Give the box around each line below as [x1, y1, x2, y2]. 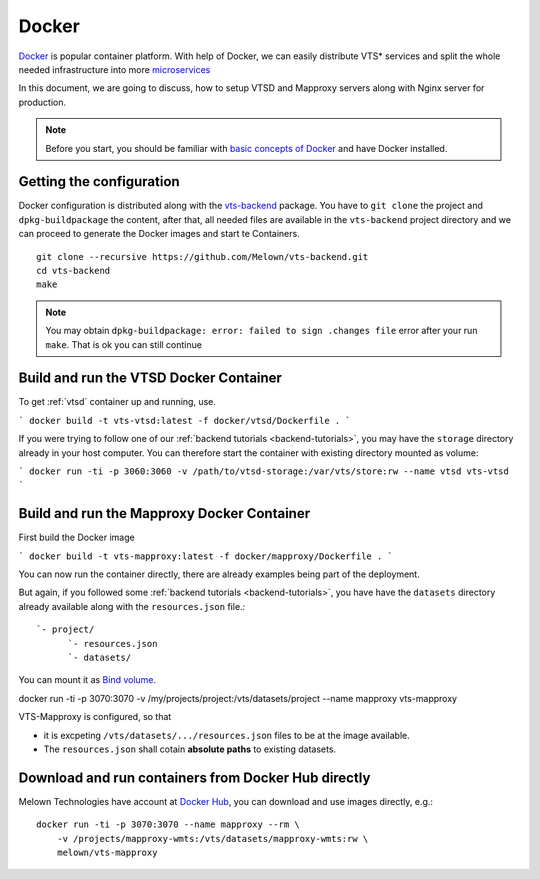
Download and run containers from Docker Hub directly [18, 769, 371, 786]
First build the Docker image [18, 531, 135, 544]
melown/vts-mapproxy [56, 847, 158, 859]
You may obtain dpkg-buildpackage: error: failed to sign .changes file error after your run [45, 325, 478, 337]
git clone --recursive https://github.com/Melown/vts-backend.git [36, 251, 369, 262]
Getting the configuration [18, 173, 180, 190]
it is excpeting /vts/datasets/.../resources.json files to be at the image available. [43, 729, 410, 741]
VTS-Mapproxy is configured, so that [18, 711, 172, 723]
